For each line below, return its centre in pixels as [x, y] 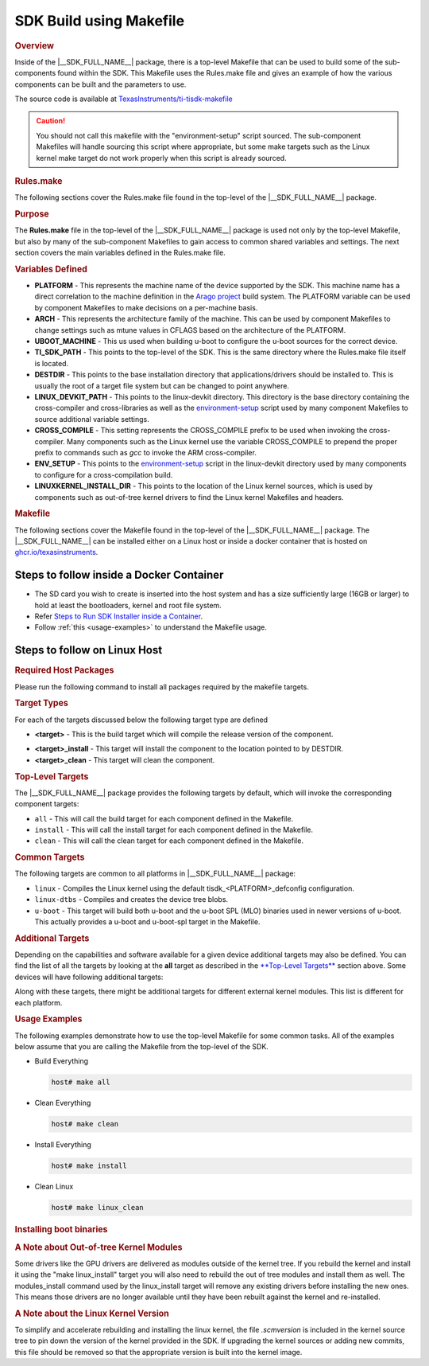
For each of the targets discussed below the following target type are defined [141, 720]
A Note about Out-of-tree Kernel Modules [99, 1247]
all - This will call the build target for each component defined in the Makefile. [164, 818]
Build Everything [62, 1061]
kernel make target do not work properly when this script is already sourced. [161, 158]
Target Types [42, 703]
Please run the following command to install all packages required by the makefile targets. [162, 687]
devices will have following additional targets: [89, 977]
